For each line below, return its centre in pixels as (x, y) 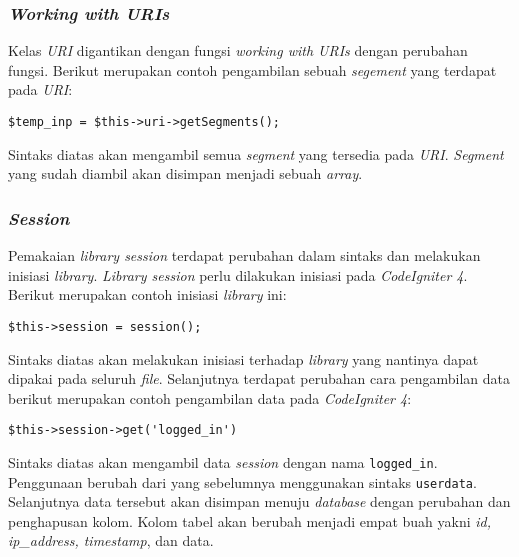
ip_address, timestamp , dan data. (111, 540)
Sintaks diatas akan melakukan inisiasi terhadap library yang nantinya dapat (243, 358)
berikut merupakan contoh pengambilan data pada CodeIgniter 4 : (210, 397)
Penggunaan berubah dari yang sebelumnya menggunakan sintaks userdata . (242, 481)
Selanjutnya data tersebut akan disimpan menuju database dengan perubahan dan (259, 501)
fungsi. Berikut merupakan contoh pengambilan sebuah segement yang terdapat (252, 69)
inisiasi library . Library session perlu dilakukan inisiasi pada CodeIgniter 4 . (238, 274)
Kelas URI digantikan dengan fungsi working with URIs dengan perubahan (238, 50)
